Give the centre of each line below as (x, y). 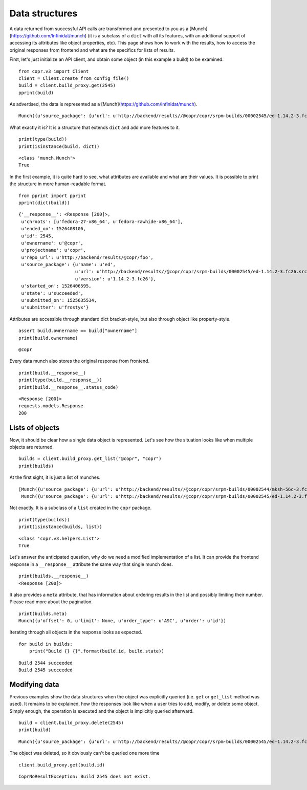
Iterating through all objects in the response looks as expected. (76, 632)
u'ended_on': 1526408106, (54, 229)
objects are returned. (31, 447)
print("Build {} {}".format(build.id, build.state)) (97, 651)
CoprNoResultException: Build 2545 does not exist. (85, 777)
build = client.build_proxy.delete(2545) (71, 723)
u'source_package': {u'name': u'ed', (69, 265)
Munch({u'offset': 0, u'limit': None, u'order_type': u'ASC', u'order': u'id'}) (123, 621)
